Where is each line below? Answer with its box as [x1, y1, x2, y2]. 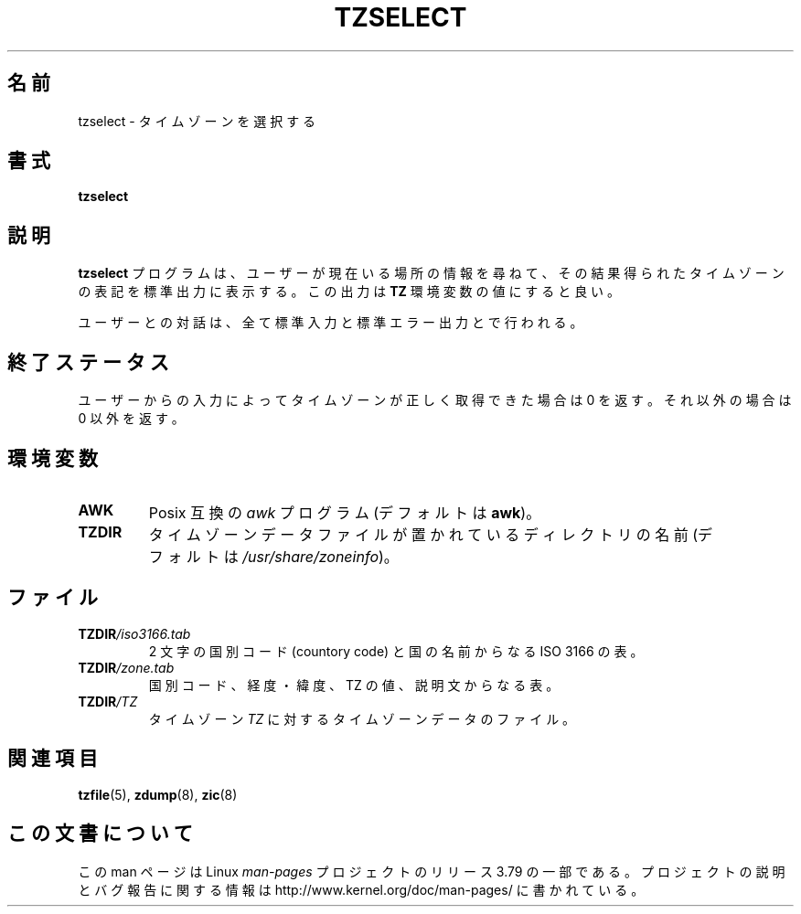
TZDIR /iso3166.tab [78, 625, 191, 642]
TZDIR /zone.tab [78, 659, 175, 675]
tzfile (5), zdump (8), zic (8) [78, 786, 238, 802]
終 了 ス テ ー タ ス [7, 350, 169, 374]
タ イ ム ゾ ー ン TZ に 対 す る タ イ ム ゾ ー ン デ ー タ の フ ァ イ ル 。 [148, 710, 576, 727]
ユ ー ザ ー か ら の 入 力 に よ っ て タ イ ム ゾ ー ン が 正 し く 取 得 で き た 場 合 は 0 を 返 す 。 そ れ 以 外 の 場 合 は [78, 392, 792, 409]
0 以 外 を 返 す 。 [78, 410, 185, 427]
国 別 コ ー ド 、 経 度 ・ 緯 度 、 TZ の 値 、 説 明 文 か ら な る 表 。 [148, 676, 560, 693]
